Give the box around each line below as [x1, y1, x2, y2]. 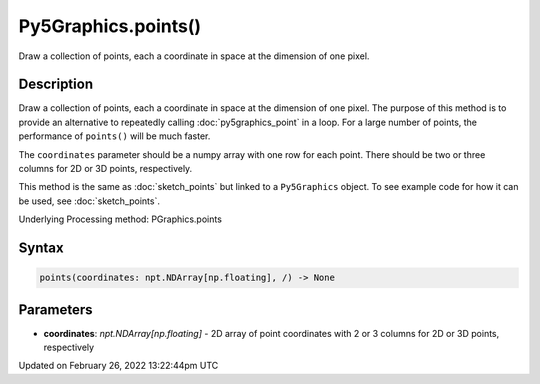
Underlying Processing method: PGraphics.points [18, 213, 222, 225]
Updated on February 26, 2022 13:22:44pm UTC [18, 360, 219, 372]
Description [18, 76, 94, 93]
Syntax [18, 240, 64, 256]
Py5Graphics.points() [18, 15, 202, 37]
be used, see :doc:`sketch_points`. [18, 195, 160, 207]
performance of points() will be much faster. [18, 130, 211, 142]
